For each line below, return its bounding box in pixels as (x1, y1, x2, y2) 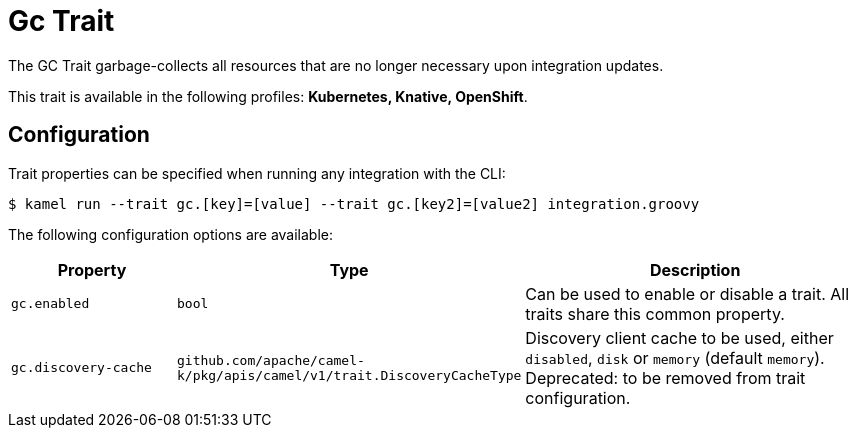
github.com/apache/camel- (176, 352, 365, 368)
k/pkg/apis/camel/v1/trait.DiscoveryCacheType (176, 367, 522, 383)
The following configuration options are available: (8, 225, 334, 243)
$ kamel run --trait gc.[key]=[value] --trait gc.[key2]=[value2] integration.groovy (8, 195, 700, 212)
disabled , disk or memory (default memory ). (525, 347, 825, 368)
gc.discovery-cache (11, 360, 152, 376)
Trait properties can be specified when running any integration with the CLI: (8, 164, 506, 182)
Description (649, 259, 741, 280)
